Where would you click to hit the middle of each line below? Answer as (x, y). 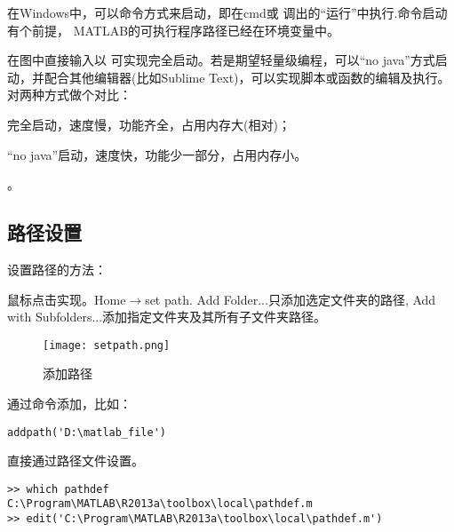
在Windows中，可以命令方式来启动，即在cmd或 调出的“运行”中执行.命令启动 (227, 12)
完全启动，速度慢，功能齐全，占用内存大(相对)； (149, 124)
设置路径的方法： (57, 269)
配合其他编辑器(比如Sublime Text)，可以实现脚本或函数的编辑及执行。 (247, 77)
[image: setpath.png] (107, 345)
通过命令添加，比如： (69, 403)
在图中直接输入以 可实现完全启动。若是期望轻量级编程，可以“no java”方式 (221, 60)
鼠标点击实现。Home (67, 299)
